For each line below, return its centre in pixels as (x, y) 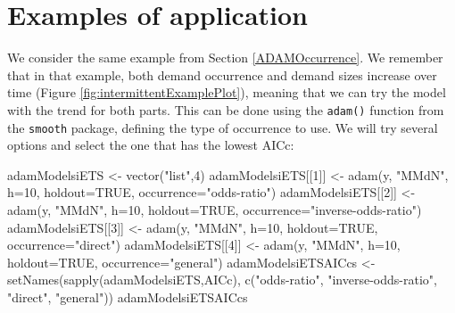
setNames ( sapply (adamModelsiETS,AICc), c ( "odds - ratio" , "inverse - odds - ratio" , (222, 280)
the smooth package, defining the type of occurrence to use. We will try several (223, 127)
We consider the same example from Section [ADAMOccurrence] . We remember (225, 58)
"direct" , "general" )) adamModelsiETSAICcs (128, 297)
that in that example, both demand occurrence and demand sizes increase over (222, 74)
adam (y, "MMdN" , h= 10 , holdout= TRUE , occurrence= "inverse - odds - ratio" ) (215, 210)
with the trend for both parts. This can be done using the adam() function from (226, 109)
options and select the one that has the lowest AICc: (151, 145)
